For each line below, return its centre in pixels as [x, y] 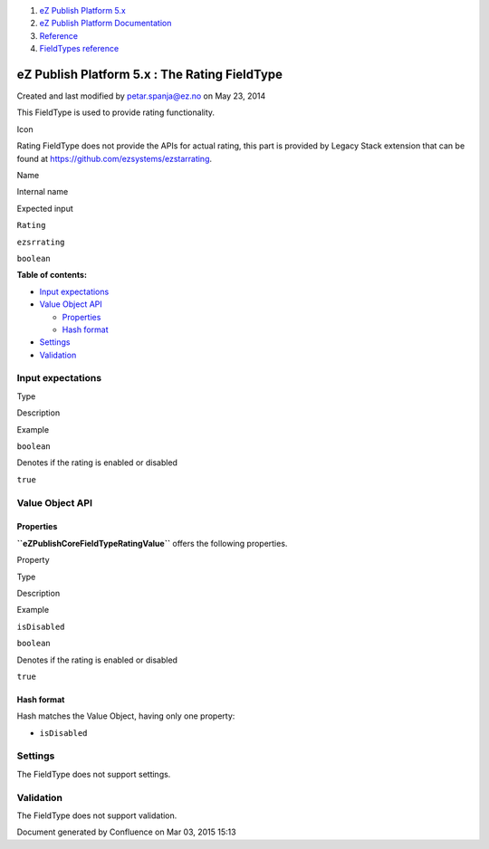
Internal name [43, 192]
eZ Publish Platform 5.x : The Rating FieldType [150, 74]
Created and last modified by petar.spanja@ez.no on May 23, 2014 [141, 96]
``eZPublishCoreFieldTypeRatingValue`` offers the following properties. [152, 543]
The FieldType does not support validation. [97, 816]
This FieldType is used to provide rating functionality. [116, 112]
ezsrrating [41, 242]
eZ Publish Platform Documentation [105, 24]
